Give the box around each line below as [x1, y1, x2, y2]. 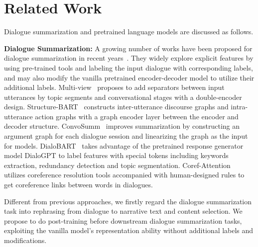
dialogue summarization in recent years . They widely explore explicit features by [4, 53, 254, 63]
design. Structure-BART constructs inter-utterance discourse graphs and [4, 101, 229, 112]
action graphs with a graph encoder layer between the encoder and [35, 111, 239, 121]
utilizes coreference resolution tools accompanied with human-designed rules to [4, 169, 245, 180]
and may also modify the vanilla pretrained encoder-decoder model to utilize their [4, 72, 255, 82]
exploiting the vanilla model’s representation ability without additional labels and [4, 225, 254, 236]
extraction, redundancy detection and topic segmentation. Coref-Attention [4, 160, 231, 170]
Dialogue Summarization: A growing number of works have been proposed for [4, 43, 253, 53]
